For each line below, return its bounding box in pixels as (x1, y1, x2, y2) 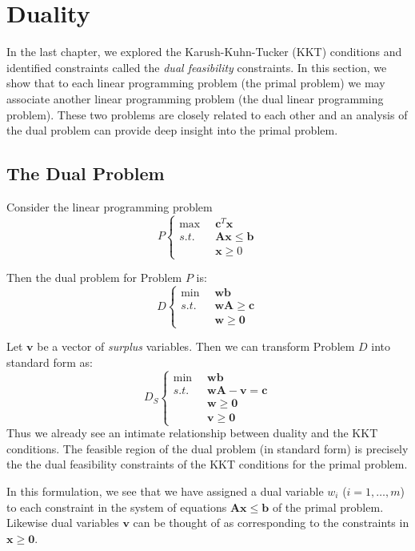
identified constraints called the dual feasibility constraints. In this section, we (6, 58, 387, 75)
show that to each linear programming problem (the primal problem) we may (6, 74, 385, 91)
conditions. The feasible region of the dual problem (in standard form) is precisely (6, 440, 409, 456)
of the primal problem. (272, 498, 384, 515)
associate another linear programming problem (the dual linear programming (6, 90, 384, 107)
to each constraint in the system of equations (6, 498, 227, 515)
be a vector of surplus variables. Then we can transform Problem (37, 338, 355, 355)
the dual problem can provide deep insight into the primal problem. (6, 122, 338, 139)
